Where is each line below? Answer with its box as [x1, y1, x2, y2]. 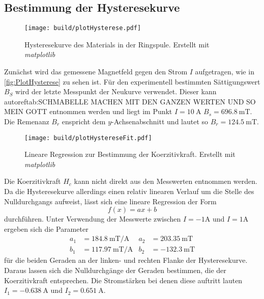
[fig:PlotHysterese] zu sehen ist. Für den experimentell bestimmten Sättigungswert [4, 76, 260, 87]
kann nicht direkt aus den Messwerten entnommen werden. [74, 176, 257, 186]
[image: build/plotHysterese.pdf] [24, 24, 141, 32]
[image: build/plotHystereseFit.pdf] [24, 134, 152, 142]
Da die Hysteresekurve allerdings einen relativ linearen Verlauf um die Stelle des [4, 186, 254, 197]
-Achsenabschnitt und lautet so [111, 116, 209, 127]
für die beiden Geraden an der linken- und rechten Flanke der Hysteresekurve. [4, 255, 248, 265]
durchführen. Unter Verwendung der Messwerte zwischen [4, 213, 181, 224]
